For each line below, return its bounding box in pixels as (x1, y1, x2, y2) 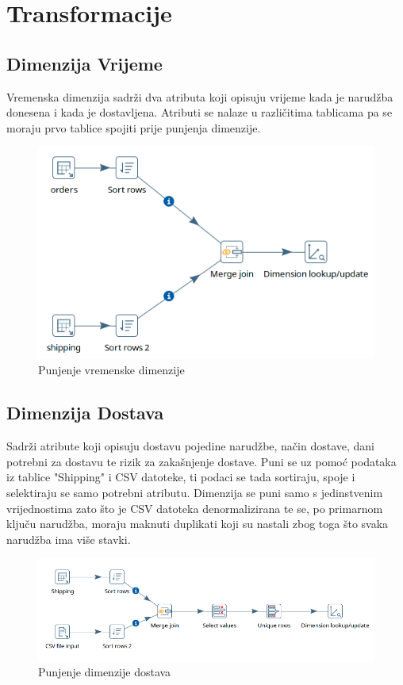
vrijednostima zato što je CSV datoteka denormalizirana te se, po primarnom (6, 499, 383, 516)
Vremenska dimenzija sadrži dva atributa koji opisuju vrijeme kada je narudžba (6, 88, 393, 105)
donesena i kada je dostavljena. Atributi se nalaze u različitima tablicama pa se (6, 104, 393, 121)
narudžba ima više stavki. (6, 530, 131, 547)
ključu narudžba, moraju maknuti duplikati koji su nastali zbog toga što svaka (6, 515, 389, 532)
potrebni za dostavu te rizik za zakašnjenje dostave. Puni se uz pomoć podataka (6, 453, 397, 469)
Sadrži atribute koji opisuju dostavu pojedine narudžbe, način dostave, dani (6, 438, 375, 454)
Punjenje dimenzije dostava (38, 664, 171, 680)
